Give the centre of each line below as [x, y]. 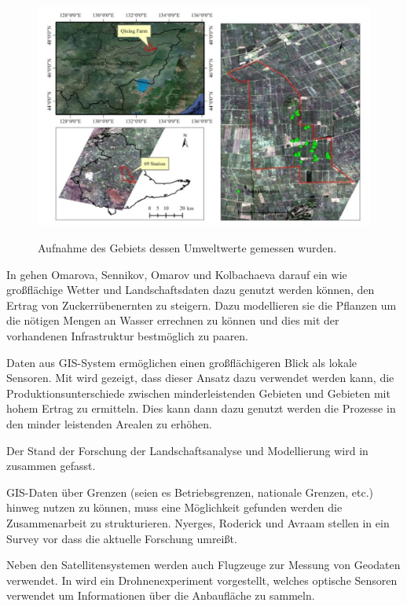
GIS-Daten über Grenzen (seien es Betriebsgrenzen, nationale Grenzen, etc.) [190, 492]
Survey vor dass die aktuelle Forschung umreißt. [122, 538]
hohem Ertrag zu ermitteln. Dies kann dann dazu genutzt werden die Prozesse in [201, 408]
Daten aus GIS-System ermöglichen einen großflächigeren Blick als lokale [182, 362]
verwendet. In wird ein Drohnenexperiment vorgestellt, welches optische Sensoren [202, 580]
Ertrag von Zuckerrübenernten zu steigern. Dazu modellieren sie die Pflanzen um [202, 305]
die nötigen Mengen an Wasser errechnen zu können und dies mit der [173, 320]
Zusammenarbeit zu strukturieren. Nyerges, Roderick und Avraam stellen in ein [198, 522]
